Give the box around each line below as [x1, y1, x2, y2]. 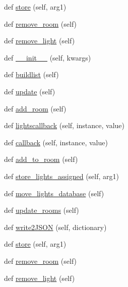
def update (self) [4, 86, 55, 96]
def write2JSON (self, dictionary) [4, 221, 107, 232]
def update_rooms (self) [4, 205, 79, 215]
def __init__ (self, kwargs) [4, 52, 91, 63]
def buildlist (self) [4, 69, 59, 80]
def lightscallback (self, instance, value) [4, 120, 125, 131]
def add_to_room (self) [4, 154, 78, 164]
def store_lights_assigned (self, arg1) [4, 170, 119, 181]
